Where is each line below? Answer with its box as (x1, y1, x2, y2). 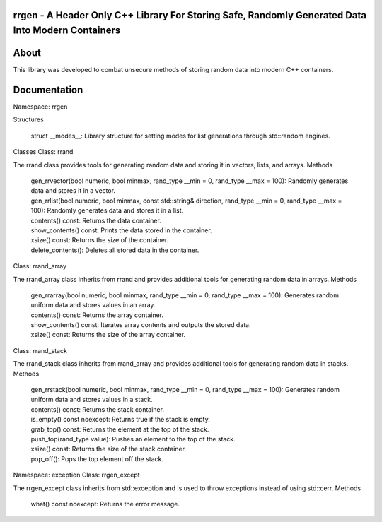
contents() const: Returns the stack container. (30, 405, 164, 413)
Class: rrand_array (13, 262, 67, 271)
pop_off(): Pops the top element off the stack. (30, 454, 164, 463)
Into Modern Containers (13, 25, 121, 37)
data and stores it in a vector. (30, 186, 116, 195)
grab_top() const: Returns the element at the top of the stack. (30, 425, 209, 434)
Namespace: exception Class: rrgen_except (13, 470, 141, 480)
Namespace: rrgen (13, 102, 68, 111)
